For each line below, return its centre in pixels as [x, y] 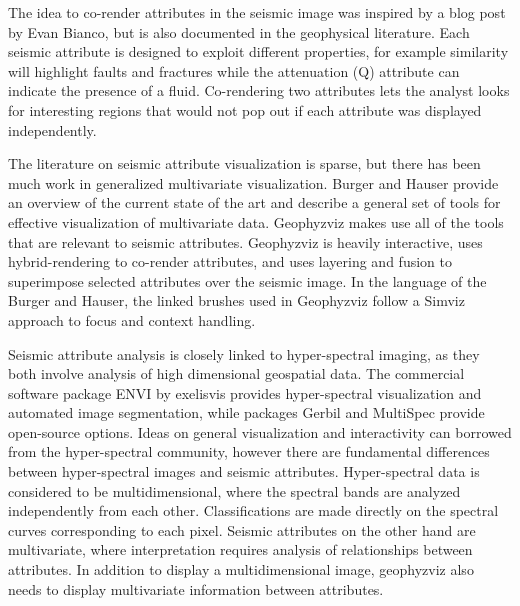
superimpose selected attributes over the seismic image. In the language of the [247, 280]
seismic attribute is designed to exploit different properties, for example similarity [258, 51]
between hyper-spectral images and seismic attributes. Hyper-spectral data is [244, 471]
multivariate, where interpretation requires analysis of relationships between [240, 549]
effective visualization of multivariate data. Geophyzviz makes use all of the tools [256, 221]
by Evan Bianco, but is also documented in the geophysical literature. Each [239, 31]
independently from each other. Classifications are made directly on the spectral [253, 510]
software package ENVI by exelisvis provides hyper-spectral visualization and [245, 392]
